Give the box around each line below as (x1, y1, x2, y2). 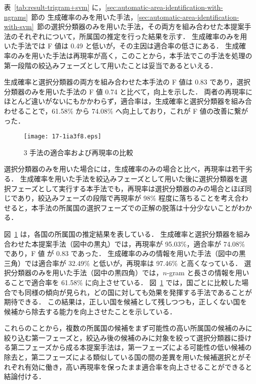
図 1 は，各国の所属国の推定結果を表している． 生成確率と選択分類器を (4, 228, 236, 239)
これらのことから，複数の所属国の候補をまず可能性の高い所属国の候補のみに (4, 323, 253, 333)
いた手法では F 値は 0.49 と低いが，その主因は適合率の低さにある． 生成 (4, 41, 239, 51)
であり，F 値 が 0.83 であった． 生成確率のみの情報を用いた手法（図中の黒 (4, 248, 246, 258)
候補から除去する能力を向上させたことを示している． (4, 306, 177, 316)
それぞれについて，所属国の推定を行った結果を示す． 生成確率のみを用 (17, 31, 247, 41)
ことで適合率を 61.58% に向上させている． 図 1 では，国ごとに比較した (10, 277, 242, 287)
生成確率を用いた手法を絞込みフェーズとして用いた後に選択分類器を (20, 173, 241, 183)
